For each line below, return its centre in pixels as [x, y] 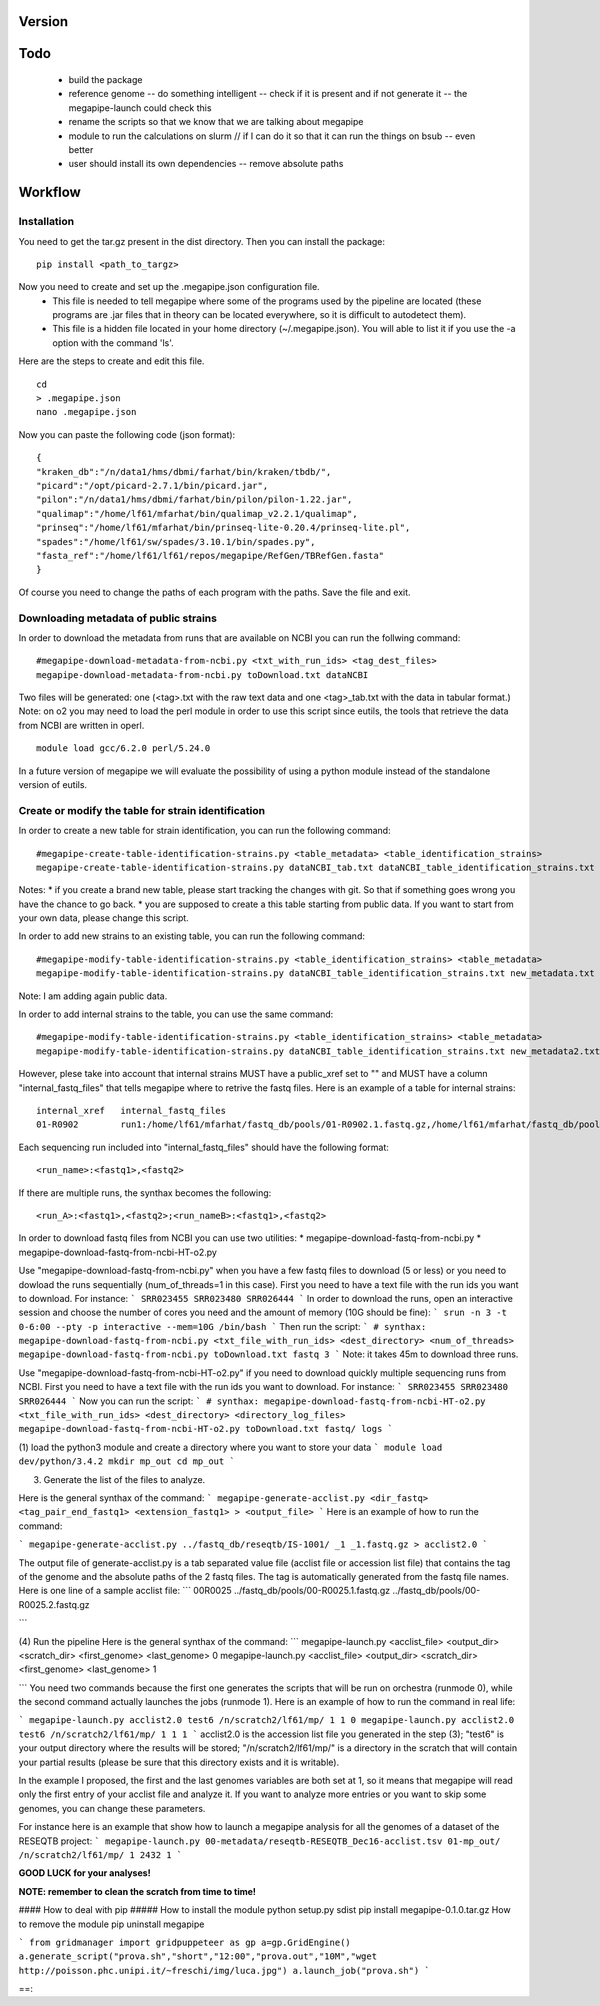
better [81, 149]
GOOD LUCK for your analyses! [84, 1873]
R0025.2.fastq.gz [54, 1604]
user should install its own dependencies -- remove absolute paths [206, 164]
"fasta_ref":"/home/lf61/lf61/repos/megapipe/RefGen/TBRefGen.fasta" [210, 555]
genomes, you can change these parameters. [112, 1808]
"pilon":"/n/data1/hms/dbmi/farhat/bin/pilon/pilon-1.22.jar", [194, 499]
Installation [46, 222]
